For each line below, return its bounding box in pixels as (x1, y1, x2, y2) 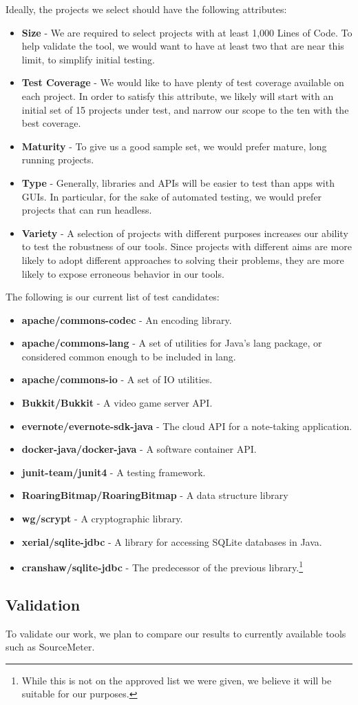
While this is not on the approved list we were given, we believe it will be (21, 673, 332, 687)
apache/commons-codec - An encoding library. (21, 312, 232, 327)
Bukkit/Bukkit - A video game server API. (21, 396, 213, 410)
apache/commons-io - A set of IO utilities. (21, 372, 213, 387)
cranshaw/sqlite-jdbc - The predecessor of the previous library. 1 (21, 558, 304, 574)
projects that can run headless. (21, 203, 152, 217)
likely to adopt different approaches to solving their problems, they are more (21, 252, 344, 267)
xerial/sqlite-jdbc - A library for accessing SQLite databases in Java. (21, 534, 322, 549)
